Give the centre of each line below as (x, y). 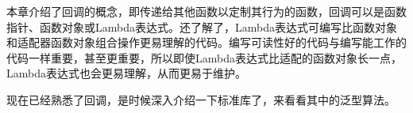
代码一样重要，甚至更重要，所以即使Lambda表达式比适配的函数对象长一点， (204, 57)
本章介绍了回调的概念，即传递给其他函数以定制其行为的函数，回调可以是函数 (206, 11)
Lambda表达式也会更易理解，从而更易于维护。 (126, 73)
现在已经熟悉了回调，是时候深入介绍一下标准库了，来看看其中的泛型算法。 (201, 99)
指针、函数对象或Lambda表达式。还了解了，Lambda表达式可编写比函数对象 (202, 26)
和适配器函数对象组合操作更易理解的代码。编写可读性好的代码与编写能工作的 (206, 42)
